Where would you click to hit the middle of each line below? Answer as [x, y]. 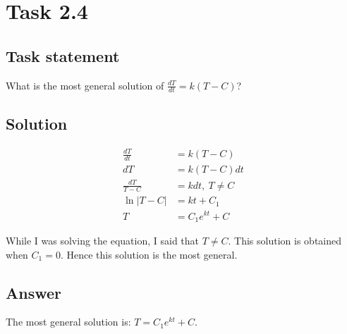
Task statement [63, 55]
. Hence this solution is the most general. [149, 254]
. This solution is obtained [285, 240]
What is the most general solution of [85, 85]
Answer [34, 292]
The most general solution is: [68, 322]
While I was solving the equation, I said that [103, 240]
